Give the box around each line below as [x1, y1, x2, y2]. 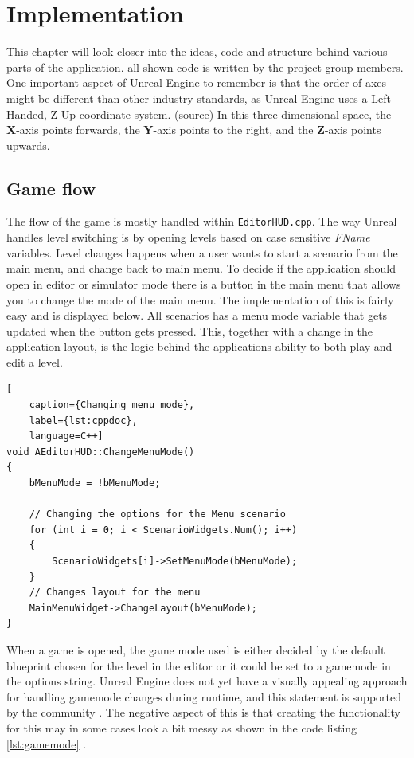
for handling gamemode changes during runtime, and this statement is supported [6, 688, 402, 705]
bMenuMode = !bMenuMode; [29, 477, 161, 489]
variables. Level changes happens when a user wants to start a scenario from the [6, 244, 398, 261]
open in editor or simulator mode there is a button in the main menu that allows [6, 275, 401, 292]
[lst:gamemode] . [6, 735, 87, 752]
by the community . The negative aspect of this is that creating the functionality [6, 704, 400, 721]
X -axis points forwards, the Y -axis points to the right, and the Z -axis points [6, 121, 381, 138]
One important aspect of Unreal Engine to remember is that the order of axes [6, 74, 387, 91]
